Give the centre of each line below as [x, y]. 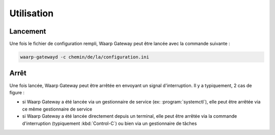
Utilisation [31, 13]
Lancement [28, 31]
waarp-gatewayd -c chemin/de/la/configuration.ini [85, 57]
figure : [17, 92]
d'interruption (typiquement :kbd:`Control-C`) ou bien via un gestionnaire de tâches [109, 123]
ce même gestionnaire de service [57, 109]
